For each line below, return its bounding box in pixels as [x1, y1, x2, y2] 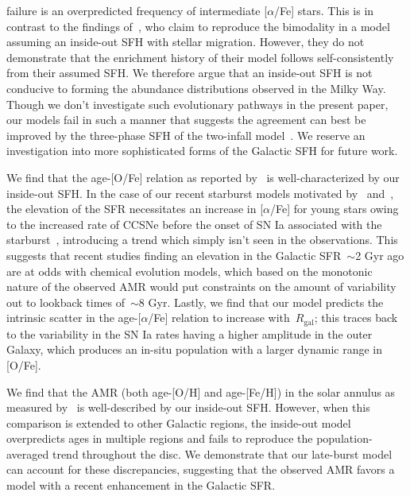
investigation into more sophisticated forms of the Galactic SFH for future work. [6, 142, 398, 159]
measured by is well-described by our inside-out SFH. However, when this [6, 399, 370, 416]
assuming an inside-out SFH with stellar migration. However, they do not [6, 33, 365, 50]
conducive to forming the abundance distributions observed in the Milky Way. [6, 79, 386, 96]
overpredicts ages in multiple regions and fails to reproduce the [6, 430, 313, 447]
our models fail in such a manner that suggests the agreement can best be [6, 111, 366, 128]
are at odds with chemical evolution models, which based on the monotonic [6, 262, 373, 279]
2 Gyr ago [355, 246, 404, 263]
